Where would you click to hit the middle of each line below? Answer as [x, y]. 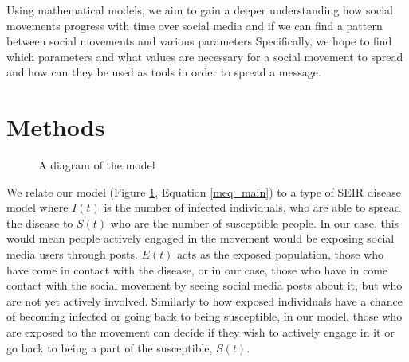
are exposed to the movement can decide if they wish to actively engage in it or [201, 332]
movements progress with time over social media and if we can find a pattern [195, 25]
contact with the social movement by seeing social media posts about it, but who [204, 285]
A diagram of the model [97, 165]
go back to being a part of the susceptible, [110, 347]
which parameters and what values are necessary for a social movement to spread [205, 56]
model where [37, 207]
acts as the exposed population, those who [281, 254]
